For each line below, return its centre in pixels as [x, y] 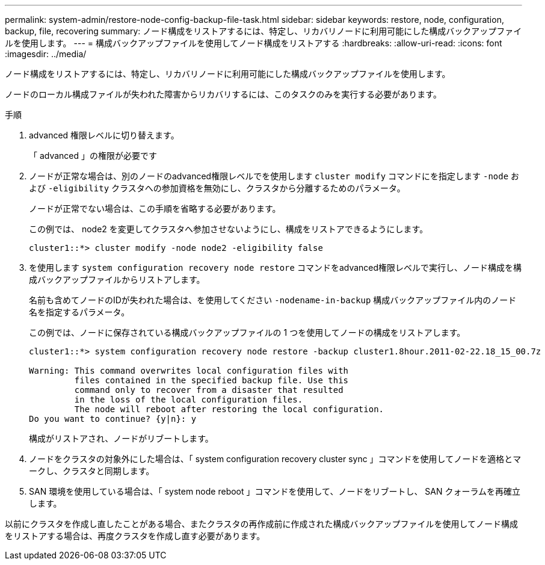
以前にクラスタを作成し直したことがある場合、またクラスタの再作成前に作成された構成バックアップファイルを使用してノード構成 [262, 524]
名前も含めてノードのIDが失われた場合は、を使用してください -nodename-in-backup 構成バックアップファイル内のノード [273, 300]
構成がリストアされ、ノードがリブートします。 [121, 438]
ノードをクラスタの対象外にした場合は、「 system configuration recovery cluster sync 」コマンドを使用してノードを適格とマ [275, 459]
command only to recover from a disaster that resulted [209, 390]
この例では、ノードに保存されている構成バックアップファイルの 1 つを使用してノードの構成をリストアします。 [247, 332]
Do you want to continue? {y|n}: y [113, 419]
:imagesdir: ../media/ [46, 54]
